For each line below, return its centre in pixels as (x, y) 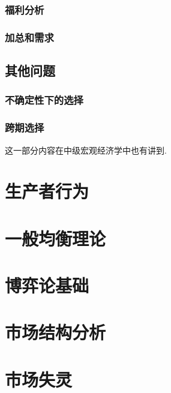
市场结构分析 (55, 332)
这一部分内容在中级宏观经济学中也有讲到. (86, 150)
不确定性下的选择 (44, 100)
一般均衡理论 (55, 238)
